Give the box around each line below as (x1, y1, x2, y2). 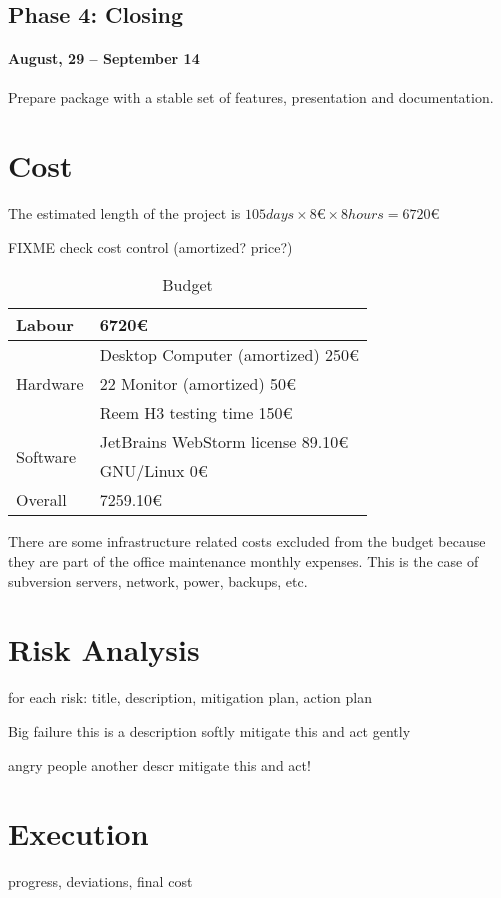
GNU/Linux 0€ (99, 459, 208, 483)
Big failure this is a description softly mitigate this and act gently (8, 720, 411, 741)
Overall (16, 488, 67, 512)
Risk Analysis (8, 629, 200, 670)
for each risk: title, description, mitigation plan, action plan (8, 687, 372, 708)
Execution (8, 813, 149, 854)
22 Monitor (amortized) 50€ (99, 372, 297, 396)
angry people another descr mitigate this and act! (8, 754, 311, 775)
